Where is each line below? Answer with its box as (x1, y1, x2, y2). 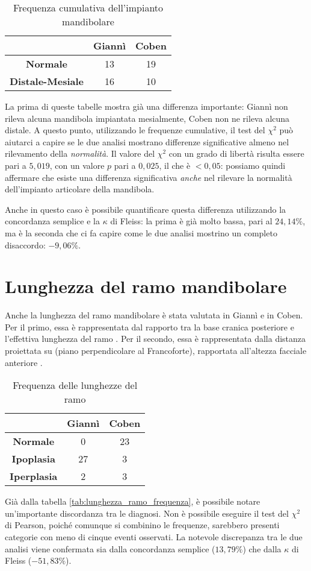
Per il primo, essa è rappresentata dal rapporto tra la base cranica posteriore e (5, 320, 294, 333)
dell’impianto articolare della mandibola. (5, 183, 155, 195)
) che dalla (242, 542, 282, 555)
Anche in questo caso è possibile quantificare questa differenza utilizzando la (5, 203, 286, 215)
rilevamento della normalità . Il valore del (5, 147, 155, 160)
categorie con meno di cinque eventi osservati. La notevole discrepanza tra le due (5, 531, 303, 543)
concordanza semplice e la (5, 215, 100, 227)
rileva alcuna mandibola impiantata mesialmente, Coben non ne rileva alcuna (5, 112, 290, 124)
